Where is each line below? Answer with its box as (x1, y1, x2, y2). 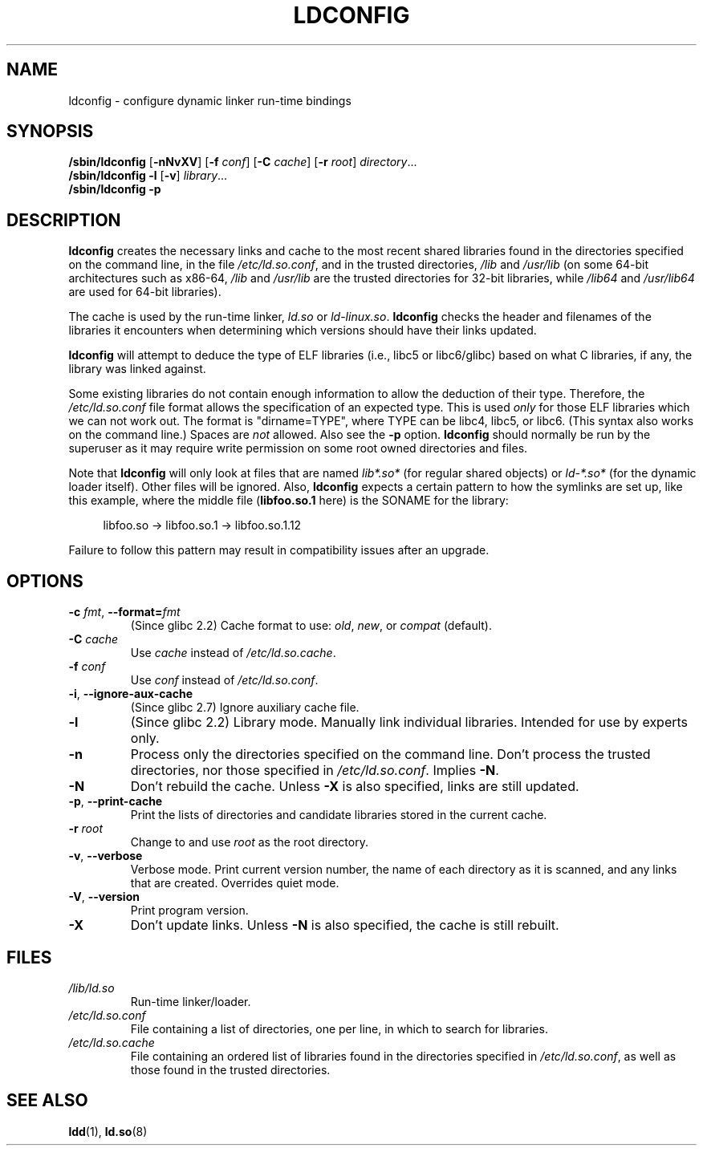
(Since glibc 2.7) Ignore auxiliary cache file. (130, 700, 360, 715)
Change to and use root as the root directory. (130, 835, 368, 850)
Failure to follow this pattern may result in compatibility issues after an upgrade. (68, 543, 490, 558)
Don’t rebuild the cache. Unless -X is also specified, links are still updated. (130, 778, 579, 795)
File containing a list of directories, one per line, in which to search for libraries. (130, 1021, 548, 1036)
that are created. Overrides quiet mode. (130, 876, 339, 890)
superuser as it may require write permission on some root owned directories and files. (68, 441, 528, 456)
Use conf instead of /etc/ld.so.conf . (130, 673, 319, 688)
